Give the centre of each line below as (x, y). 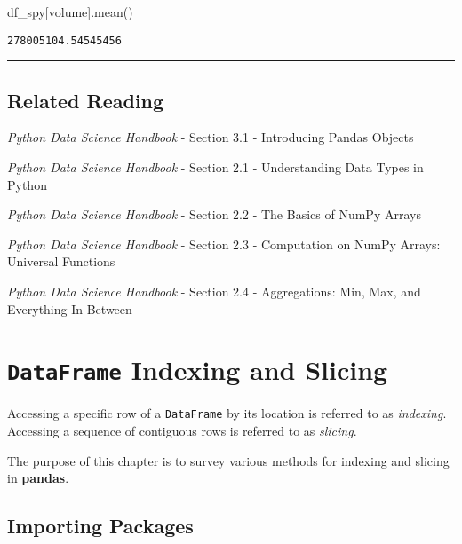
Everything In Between (70, 308)
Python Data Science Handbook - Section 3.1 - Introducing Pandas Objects (211, 137)
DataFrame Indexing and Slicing (198, 370)
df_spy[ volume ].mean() (70, 12)
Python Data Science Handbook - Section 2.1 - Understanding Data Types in (215, 167)
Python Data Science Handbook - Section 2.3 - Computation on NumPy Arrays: (224, 244)
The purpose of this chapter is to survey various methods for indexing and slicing (228, 460)
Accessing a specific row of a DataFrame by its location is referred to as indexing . (227, 413)
